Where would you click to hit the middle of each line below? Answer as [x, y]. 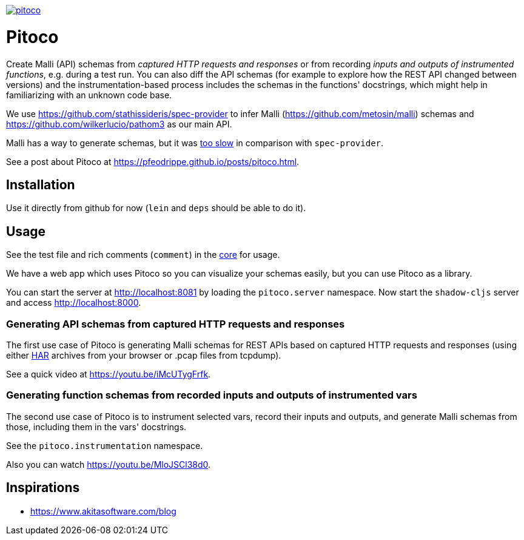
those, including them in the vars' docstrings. [96, 427]
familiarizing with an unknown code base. [89, 95]
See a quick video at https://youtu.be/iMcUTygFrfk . [109, 374]
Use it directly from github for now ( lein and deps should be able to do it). [156, 208]
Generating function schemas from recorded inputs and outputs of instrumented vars [212, 395]
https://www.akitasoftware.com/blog [103, 511]
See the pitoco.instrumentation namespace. [105, 445]
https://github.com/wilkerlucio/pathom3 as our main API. [119, 124]
